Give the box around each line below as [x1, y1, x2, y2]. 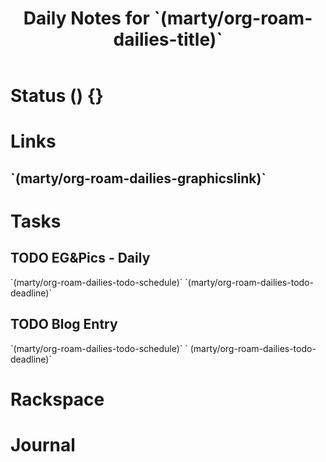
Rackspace [10, 388, 105, 411]
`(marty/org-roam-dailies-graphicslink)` [10, 170, 267, 187]
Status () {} [10, 85, 104, 107]
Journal [10, 433, 76, 456]
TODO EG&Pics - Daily [10, 250, 151, 267]
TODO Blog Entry [10, 316, 118, 333]
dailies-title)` [113, 28, 223, 51]
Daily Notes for [23, 7, 150, 30]
